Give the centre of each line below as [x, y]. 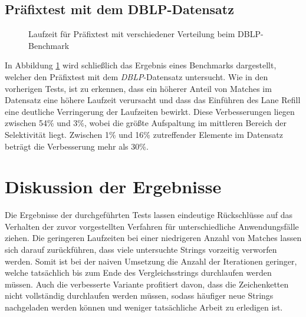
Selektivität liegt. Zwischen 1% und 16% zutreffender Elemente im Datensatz [144, 134]
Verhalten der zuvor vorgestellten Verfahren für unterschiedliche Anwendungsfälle [152, 226]
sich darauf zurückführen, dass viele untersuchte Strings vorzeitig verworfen [141, 250]
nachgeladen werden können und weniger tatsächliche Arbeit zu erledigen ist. [144, 307]
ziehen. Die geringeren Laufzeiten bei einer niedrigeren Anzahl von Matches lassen [153, 238]
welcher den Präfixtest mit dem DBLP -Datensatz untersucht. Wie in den [136, 76]
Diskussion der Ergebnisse [113, 186]
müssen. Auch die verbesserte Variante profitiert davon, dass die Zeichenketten [147, 284]
